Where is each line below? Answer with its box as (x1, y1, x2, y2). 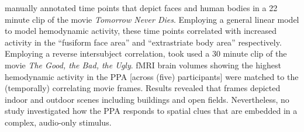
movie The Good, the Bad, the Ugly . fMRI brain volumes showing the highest (5, 58, 281, 71)
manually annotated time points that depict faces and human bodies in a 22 (5, 2, 278, 13)
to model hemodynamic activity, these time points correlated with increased (5, 25, 277, 37)
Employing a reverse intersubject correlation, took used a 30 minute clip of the (5, 47, 287, 60)
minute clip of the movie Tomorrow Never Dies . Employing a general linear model (5, 13, 299, 25)
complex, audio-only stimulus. (5, 116, 112, 128)
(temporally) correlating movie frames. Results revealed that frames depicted (5, 82, 281, 94)
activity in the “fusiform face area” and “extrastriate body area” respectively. (5, 36, 282, 48)
